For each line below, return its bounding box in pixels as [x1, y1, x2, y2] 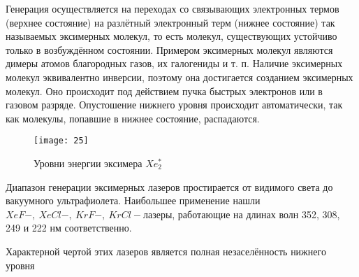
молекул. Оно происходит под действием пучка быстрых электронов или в [6, 83, 323, 98]
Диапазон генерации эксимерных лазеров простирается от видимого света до [6, 179, 333, 194]
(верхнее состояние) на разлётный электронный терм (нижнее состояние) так [6, 15, 335, 29]
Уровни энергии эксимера [34, 156, 142, 170]
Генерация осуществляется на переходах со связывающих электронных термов [6, 1, 339, 15]
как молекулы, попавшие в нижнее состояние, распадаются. [6, 111, 260, 125]
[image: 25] [34, 136, 89, 146]
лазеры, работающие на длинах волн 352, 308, [142, 206, 340, 221]
